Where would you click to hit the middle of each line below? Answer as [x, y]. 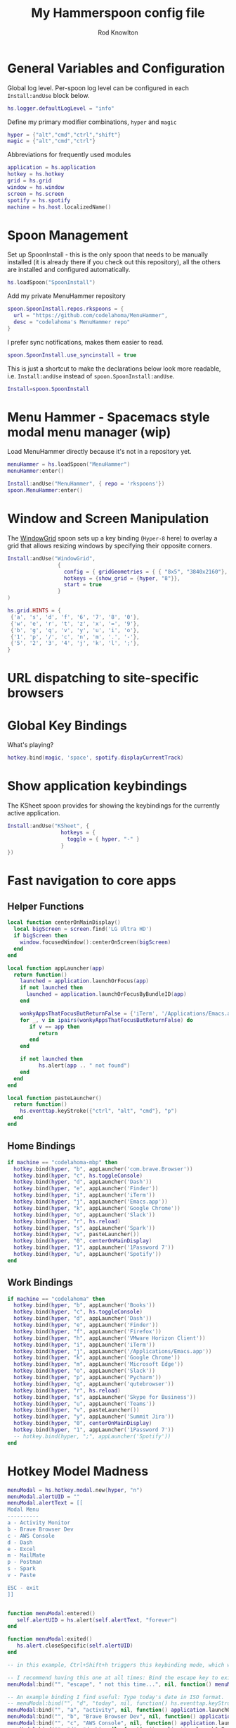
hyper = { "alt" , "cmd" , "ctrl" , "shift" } [64, 135]
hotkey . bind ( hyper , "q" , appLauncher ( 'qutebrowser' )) [94, 1384]
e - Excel [22, 1549]
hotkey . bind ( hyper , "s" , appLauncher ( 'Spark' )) [85, 1228]
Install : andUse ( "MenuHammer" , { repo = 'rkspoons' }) [86, 484]
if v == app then [54, 1027]
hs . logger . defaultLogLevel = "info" [61, 108]
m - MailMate [26, 1555]
